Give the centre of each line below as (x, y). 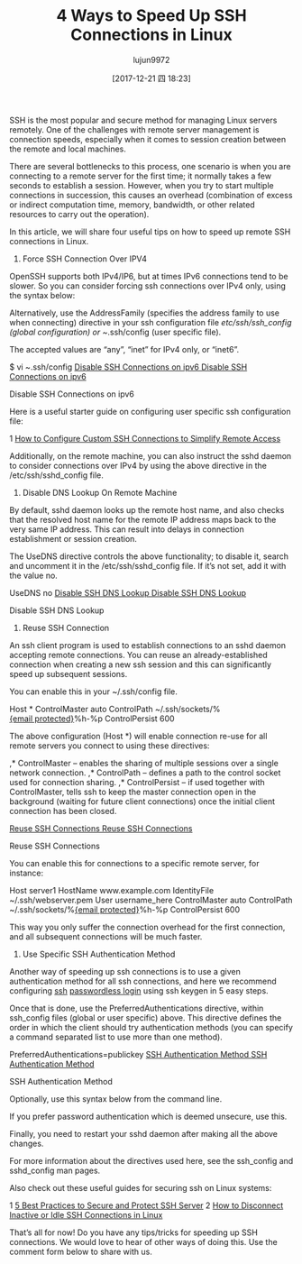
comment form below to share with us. (81, 1251)
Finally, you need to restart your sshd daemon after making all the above (143, 1133)
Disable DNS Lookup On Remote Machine (100, 492)
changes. (27, 1143)
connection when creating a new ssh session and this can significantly (141, 664)
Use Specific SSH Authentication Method (99, 954)
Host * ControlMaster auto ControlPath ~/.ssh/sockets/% (115, 709)
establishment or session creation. (73, 538)
